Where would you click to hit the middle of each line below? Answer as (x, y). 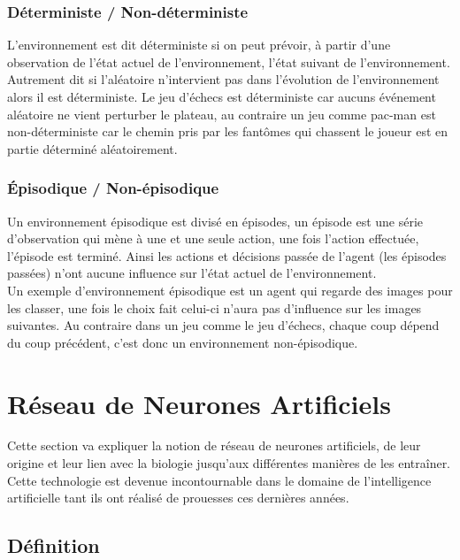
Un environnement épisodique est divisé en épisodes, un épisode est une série (215, 221)
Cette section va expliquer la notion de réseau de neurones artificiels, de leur (214, 445)
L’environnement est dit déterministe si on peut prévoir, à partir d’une (199, 45)
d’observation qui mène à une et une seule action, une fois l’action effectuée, (213, 238)
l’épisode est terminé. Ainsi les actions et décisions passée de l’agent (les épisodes (227, 255)
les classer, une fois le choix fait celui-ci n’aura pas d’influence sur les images (215, 307)
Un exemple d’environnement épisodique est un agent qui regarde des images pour (230, 290)
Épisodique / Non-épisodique (113, 188)
